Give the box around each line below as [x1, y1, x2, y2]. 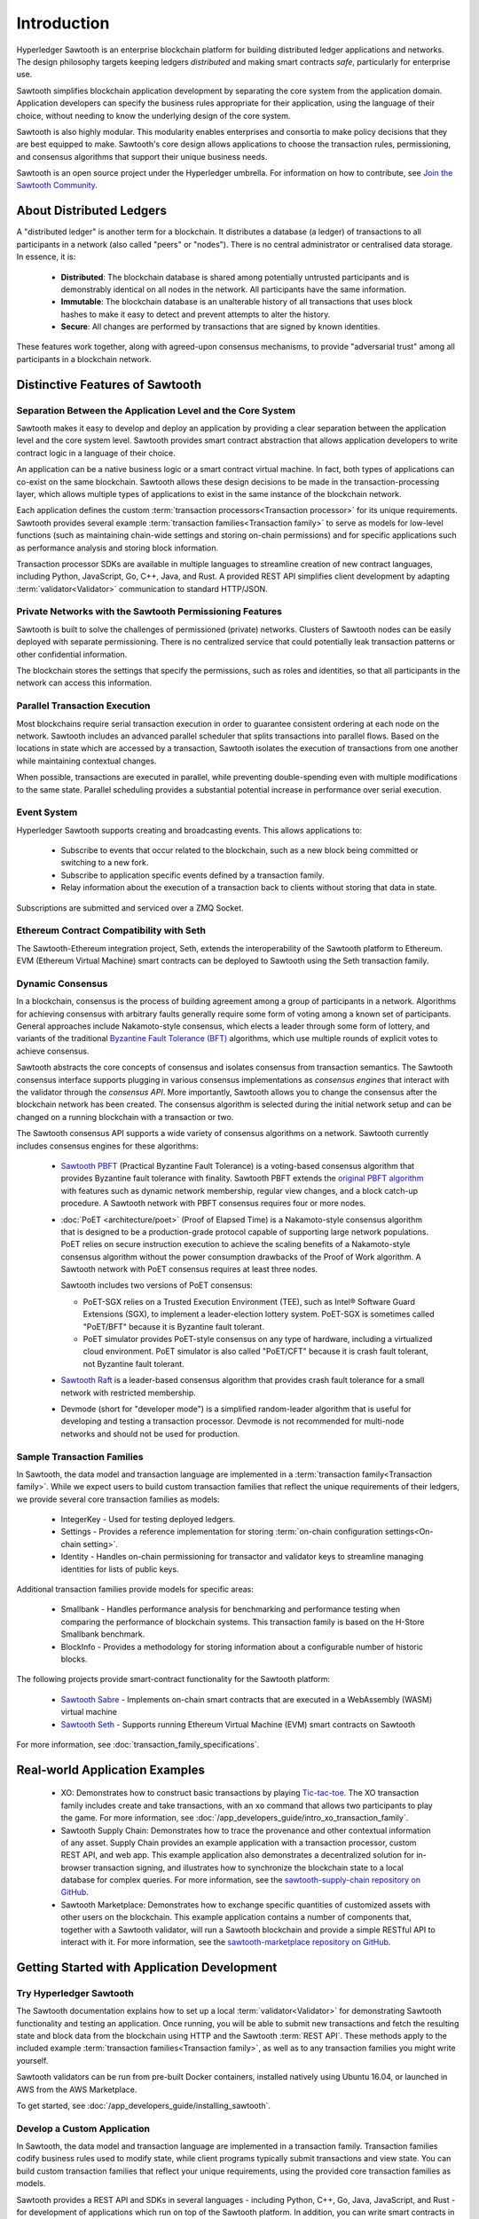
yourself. [16, 2055, 49, 2065]
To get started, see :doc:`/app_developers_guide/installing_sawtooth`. [16, 2100, 271, 2111]
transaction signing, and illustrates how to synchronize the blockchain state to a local [92, 1862, 404, 1873]
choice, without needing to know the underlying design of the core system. [16, 110, 291, 121]
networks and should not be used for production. [60, 1428, 240, 1439]
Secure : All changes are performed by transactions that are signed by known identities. [60, 321, 381, 332]
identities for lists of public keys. [60, 1563, 179, 1575]
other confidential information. [16, 649, 128, 659]
